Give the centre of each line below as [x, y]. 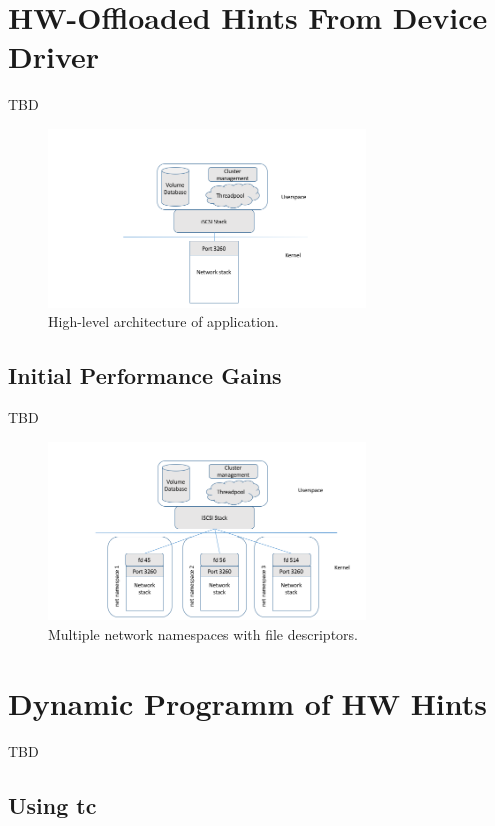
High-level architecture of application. [163, 321]
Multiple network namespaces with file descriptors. [203, 633]
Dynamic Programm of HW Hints [248, 702]
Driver [54, 56]
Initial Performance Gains [145, 375]
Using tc [52, 804]
